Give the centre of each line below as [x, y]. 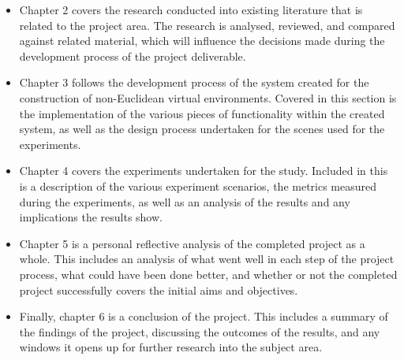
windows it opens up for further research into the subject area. [171, 347]
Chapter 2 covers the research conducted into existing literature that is [191, 9]
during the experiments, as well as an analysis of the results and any [185, 201]
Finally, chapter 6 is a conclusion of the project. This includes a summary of [204, 316]
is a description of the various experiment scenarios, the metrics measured [198, 186]
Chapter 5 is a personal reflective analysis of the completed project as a [192, 243]
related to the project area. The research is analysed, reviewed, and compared [207, 25]
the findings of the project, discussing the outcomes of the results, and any [200, 331]
